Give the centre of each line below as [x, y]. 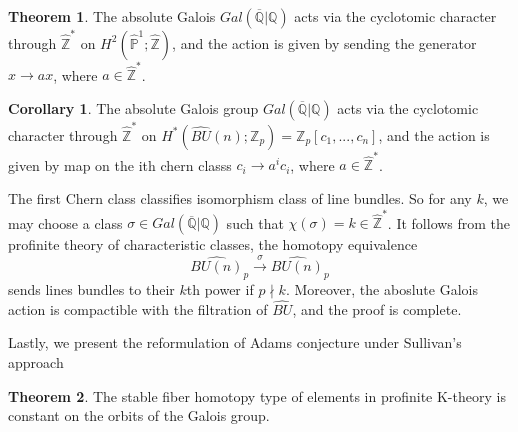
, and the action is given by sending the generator [324, 42]
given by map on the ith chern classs [120, 164]
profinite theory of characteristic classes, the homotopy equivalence [213, 244]
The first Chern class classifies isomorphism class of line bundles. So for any [240, 198]
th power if [220, 288]
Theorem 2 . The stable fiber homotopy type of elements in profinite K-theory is [257, 395]
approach [36, 361]
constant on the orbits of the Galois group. [139, 415]
